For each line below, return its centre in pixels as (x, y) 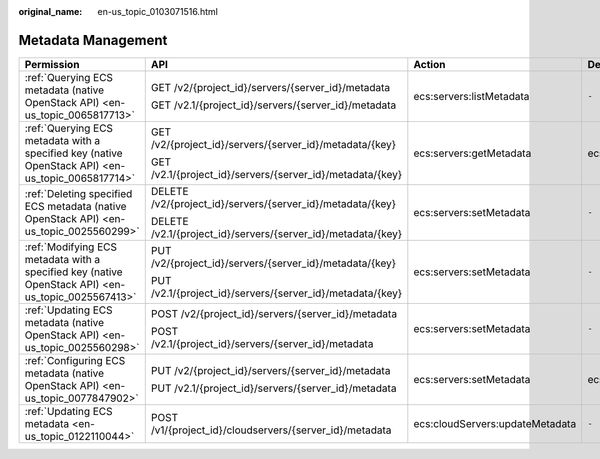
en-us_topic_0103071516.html (158, 11)
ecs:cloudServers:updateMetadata (495, 423)
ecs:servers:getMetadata (472, 153)
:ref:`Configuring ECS (75, 360)
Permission (52, 64)
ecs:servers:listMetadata (471, 96)
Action (429, 64)
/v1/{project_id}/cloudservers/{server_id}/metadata (271, 430)
